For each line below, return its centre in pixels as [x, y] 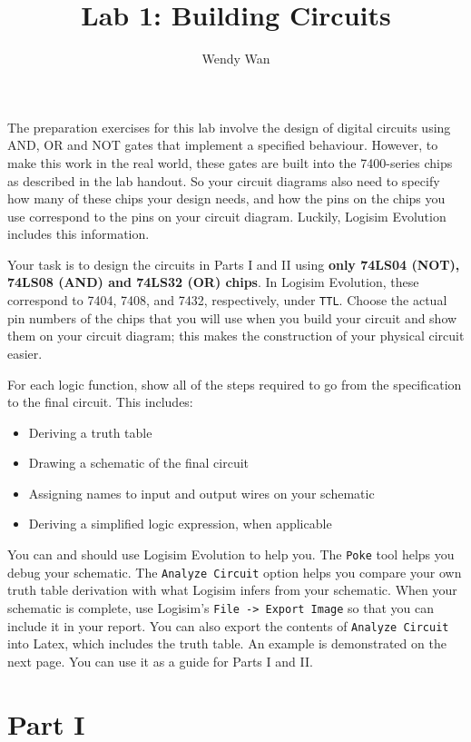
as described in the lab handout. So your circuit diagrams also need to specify [224, 180]
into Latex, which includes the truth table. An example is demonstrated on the [227, 643]
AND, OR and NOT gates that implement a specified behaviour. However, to [223, 145]
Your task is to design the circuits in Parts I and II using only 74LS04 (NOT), [234, 264]
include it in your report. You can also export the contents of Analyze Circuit [228, 625]
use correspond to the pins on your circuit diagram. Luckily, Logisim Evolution [227, 216]
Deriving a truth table [90, 432]
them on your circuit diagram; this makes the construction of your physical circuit [236, 336]
